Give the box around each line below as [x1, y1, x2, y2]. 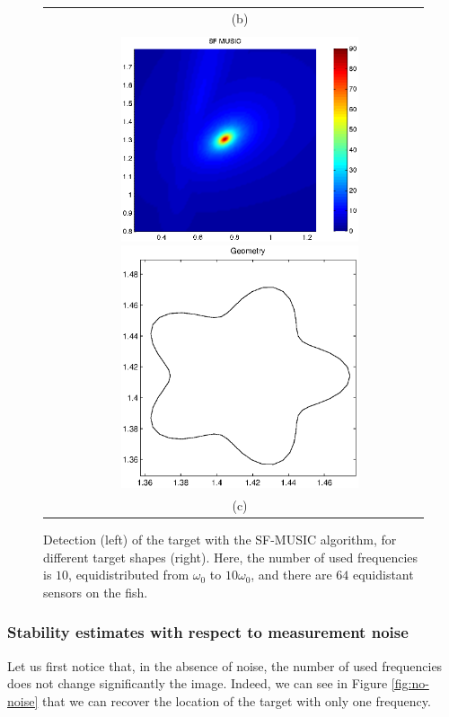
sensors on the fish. [43, 582, 148, 601]
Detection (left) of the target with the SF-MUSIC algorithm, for [43, 530, 397, 549]
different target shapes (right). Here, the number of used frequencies [43, 547, 418, 566]
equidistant [352, 565, 414, 584]
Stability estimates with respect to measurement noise [7, 621, 409, 643]
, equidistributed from [68, 565, 189, 584]
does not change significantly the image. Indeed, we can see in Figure [7, 674, 388, 693]
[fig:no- [391, 674, 429, 693]
